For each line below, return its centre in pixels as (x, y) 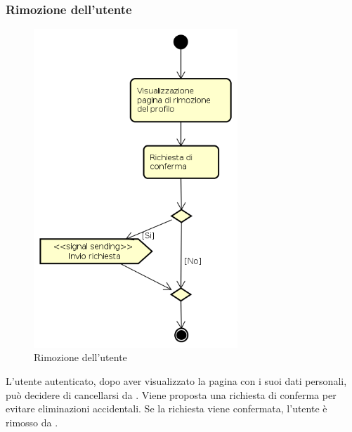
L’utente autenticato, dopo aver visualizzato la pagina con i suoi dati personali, (176, 380)
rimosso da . (32, 422)
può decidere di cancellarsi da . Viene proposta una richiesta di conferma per (171, 394)
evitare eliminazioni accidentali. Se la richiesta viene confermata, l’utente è (167, 408)
